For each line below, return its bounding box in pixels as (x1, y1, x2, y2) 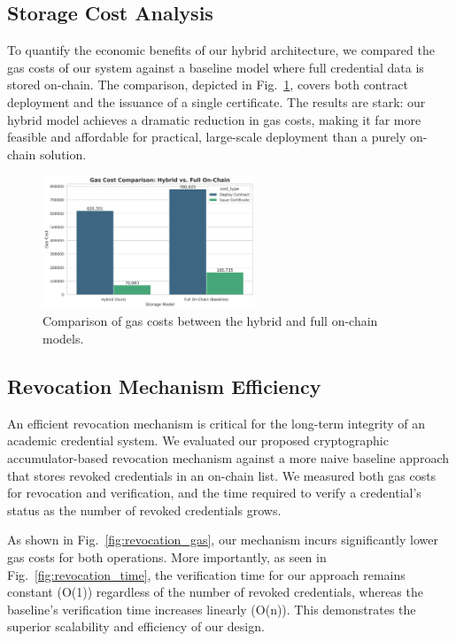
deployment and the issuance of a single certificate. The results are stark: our (7, 92, 426, 111)
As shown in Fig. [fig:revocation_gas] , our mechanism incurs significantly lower (7, 530, 438, 549)
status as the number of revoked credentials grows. (7, 500, 282, 519)
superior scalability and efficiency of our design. (7, 617, 265, 636)
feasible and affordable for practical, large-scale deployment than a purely (7, 127, 406, 146)
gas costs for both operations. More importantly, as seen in (7, 547, 327, 566)
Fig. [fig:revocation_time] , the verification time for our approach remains (7, 565, 406, 583)
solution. (39, 144, 87, 163)
